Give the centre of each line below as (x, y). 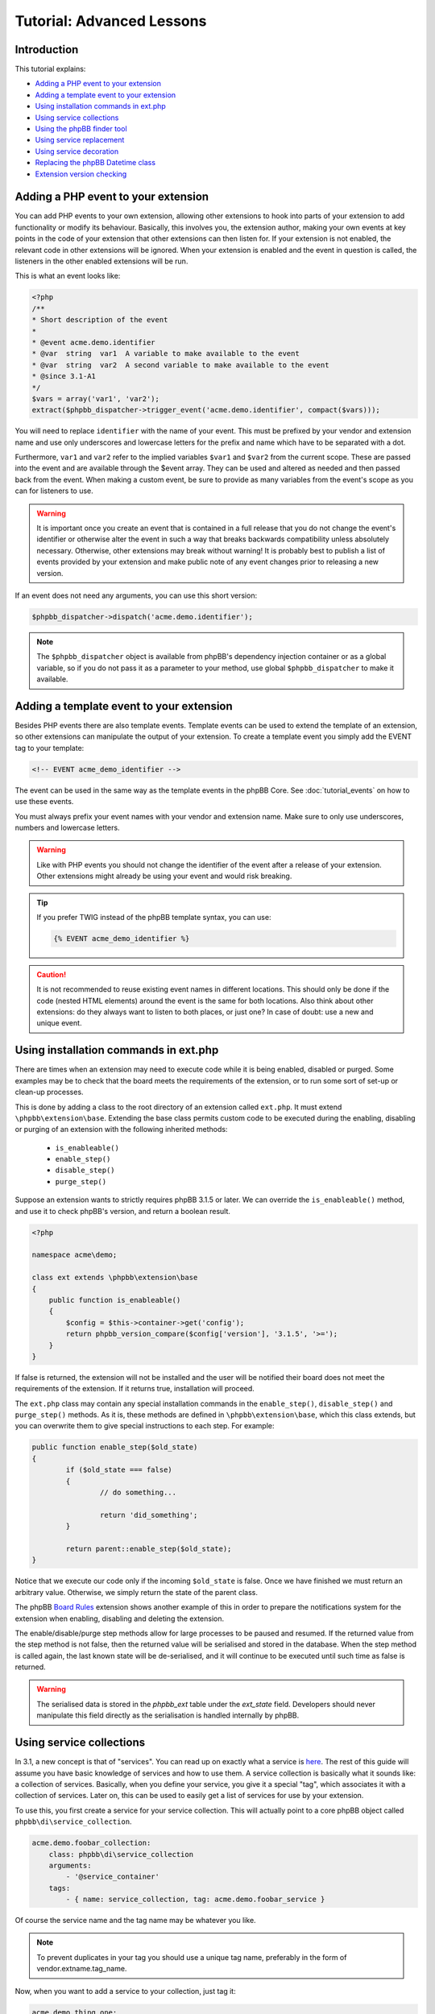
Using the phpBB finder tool (81, 129)
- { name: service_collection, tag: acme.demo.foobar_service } (195, 1900)
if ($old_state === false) (119, 1470)
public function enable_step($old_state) (115, 1447)
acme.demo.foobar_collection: (91, 1843)
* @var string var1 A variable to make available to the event (166, 354)
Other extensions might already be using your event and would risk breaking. (164, 876)
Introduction (47, 50)
